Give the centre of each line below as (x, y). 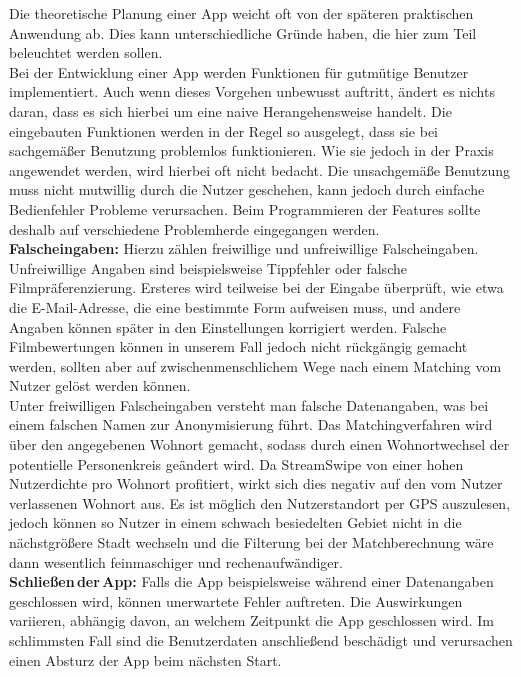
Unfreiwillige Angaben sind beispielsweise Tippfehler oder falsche (208, 267)
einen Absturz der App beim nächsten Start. (145, 659)
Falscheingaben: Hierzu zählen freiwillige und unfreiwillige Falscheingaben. (244, 248)
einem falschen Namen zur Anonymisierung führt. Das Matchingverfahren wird (251, 424)
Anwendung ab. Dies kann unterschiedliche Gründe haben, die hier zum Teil (243, 32)
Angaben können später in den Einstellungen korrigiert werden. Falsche (228, 326)
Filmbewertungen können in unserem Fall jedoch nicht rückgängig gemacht (238, 346)
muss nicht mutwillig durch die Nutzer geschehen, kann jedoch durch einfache (247, 189)
